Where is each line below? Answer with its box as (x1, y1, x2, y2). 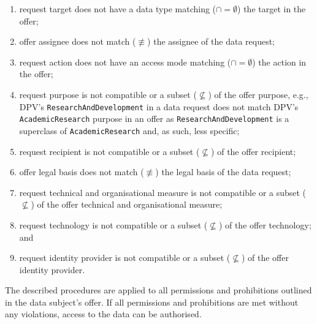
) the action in (252, 55, 307, 68)
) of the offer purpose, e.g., (208, 88, 308, 100)
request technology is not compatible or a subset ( (19, 218, 208, 231)
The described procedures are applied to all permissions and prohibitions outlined (5, 284, 312, 296)
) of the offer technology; (218, 218, 311, 231)
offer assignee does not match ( (19, 35, 136, 48)
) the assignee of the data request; (147, 35, 275, 48)
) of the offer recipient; (211, 145, 296, 157)
